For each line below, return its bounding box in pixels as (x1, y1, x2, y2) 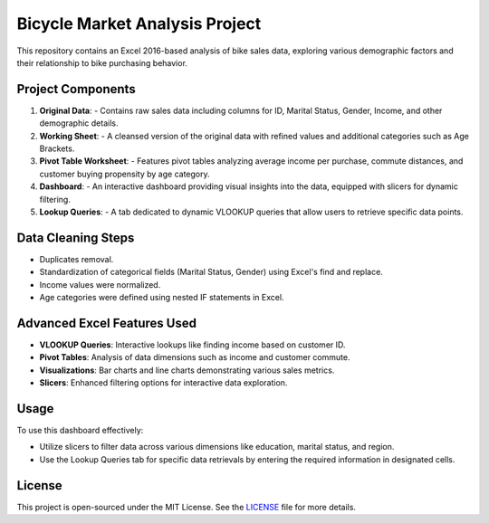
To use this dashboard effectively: (16, 425, 144, 436)
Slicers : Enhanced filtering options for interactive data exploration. (39, 377, 288, 388)
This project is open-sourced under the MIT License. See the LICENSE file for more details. (16, 501, 357, 512)
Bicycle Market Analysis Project (16, 14, 262, 33)
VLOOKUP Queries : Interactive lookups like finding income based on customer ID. (39, 339, 346, 350)
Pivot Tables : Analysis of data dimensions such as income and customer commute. (39, 352, 350, 363)
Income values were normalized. (39, 279, 161, 290)
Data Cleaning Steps (16, 230, 135, 245)
